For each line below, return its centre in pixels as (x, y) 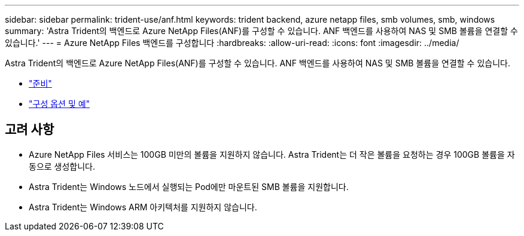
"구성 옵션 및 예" (60, 104)
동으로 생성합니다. (62, 166)
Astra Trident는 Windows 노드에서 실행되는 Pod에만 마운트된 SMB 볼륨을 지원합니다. (189, 186)
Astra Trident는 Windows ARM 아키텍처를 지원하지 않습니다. (143, 207)
